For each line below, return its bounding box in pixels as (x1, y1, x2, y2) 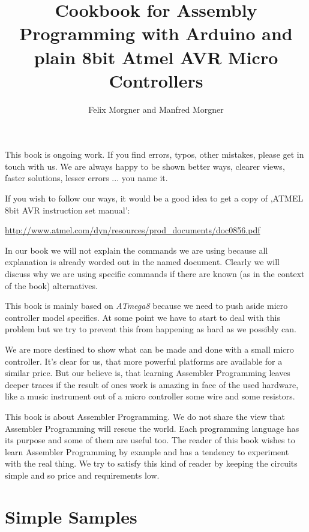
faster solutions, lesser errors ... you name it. (5, 172, 168, 184)
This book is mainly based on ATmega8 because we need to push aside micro (5, 299, 288, 312)
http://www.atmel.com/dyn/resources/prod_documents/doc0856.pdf (5, 224, 260, 236)
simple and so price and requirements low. (5, 468, 160, 481)
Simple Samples (5, 504, 137, 528)
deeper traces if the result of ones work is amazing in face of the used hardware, (5, 378, 299, 390)
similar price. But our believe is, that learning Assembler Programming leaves (5, 366, 290, 379)
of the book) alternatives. (5, 279, 98, 291)
